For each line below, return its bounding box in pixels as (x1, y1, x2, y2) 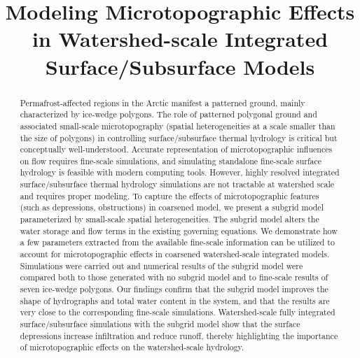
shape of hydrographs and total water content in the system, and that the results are (20, 294, 330, 306)
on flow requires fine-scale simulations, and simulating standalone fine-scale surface (20, 155, 322, 166)
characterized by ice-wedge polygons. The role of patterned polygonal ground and (20, 108, 317, 120)
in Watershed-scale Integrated (32, 24, 328, 53)
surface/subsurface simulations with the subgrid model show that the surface (20, 318, 300, 330)
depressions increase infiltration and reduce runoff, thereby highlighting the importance (20, 329, 338, 341)
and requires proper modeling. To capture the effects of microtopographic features (20, 189, 319, 201)
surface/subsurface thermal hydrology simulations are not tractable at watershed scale (20, 178, 335, 190)
